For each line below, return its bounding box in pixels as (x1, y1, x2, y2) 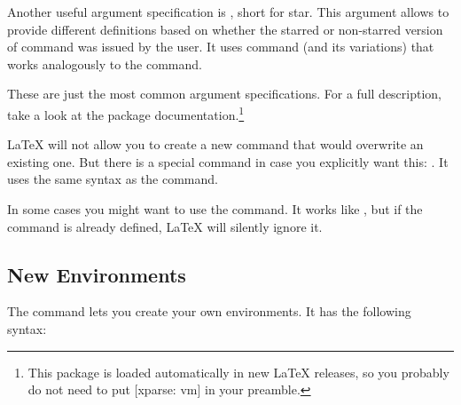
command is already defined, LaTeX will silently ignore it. (7, 217, 323, 235)
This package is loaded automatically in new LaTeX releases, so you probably (27, 362, 449, 381)
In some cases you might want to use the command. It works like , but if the (7, 200, 423, 218)
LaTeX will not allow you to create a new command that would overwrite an (7, 135, 424, 154)
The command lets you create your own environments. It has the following (7, 302, 411, 321)
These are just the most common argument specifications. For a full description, (7, 84, 442, 103)
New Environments (7, 260, 186, 288)
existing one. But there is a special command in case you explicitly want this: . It (7, 152, 449, 171)
